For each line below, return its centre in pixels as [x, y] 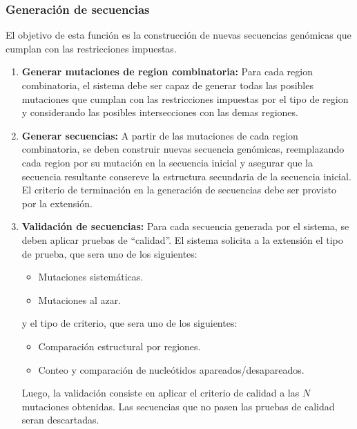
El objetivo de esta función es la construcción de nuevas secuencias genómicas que [178, 35]
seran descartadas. [60, 420]
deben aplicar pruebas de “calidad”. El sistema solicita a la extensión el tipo [182, 239]
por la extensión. [57, 203]
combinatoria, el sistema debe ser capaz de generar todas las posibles [167, 85]
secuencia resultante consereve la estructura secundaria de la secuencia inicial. [186, 176]
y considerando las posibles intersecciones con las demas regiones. [160, 112]
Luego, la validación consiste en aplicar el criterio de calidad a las [161, 393]
